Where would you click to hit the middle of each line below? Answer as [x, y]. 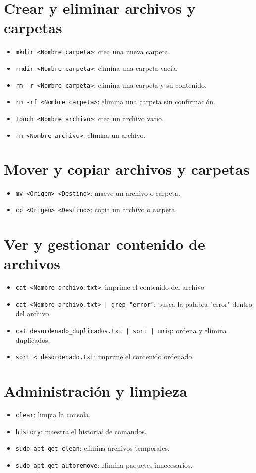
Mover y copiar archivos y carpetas [127, 169]
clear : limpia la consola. [53, 414]
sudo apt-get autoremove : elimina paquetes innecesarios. [104, 464]
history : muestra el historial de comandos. [81, 431]
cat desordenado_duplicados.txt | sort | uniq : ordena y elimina [121, 330]
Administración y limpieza [96, 391]
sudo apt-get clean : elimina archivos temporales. [93, 448]
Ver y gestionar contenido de [104, 243]
